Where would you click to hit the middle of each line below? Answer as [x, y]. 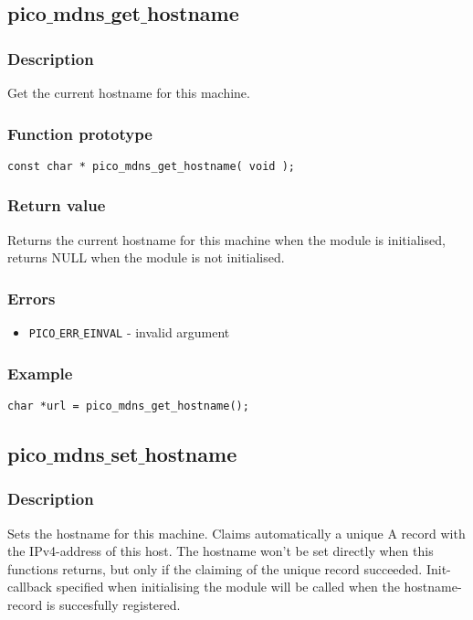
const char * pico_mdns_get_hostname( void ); [151, 166]
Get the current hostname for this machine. [129, 92]
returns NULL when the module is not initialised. [146, 257]
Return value [57, 205]
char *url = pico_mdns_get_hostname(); [128, 406]
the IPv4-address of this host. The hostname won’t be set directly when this [221, 551]
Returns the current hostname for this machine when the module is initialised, [226, 239]
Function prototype [80, 133]
